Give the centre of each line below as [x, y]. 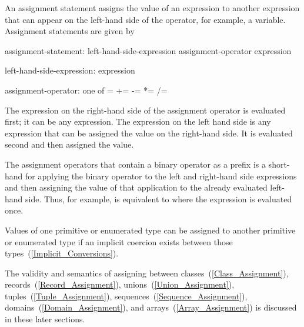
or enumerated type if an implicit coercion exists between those [119, 241]
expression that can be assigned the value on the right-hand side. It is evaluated [149, 133]
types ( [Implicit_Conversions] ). [62, 253]
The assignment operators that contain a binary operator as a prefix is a [135, 164]
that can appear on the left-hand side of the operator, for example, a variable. [145, 19]
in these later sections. [45, 319]
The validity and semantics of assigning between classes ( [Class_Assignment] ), [147, 273]
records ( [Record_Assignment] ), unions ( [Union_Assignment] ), [120, 284]
